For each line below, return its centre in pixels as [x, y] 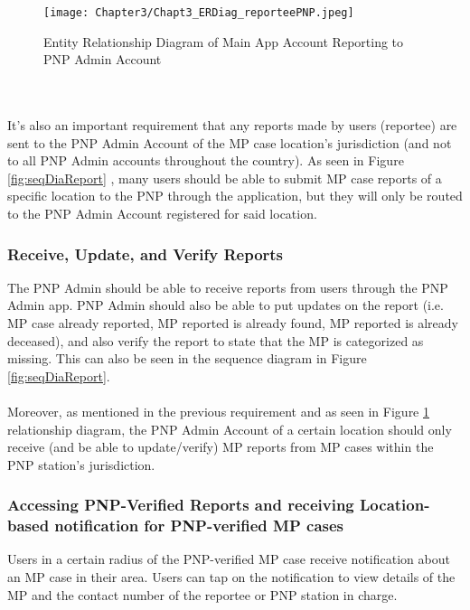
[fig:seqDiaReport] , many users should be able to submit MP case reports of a [225, 178]
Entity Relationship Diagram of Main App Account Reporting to [224, 41]
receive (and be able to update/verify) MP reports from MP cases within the [221, 447]
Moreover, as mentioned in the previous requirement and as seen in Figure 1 [218, 411]
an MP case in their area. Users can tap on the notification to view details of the [231, 577]
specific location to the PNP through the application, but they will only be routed [235, 196]
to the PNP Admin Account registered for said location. [162, 213]
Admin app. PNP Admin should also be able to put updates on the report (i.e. [226, 305]
